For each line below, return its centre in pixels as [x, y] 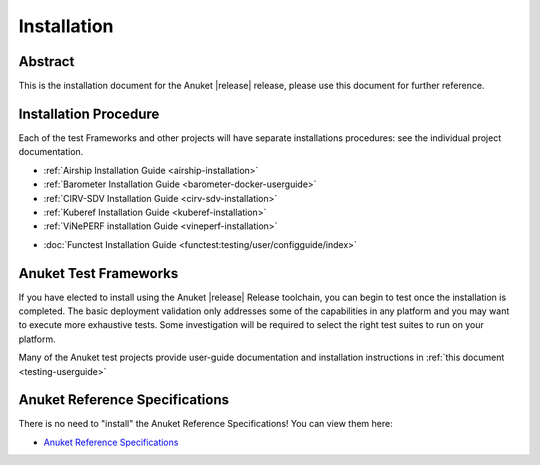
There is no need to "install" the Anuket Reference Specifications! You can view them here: [206, 424]
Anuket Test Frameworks [98, 273]
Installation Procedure [89, 113]
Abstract [46, 61]
